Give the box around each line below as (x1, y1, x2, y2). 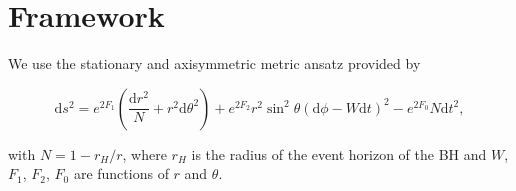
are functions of (73, 163, 169, 184)
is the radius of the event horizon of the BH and (191, 143, 487, 164)
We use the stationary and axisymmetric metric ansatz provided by (8, 53, 421, 74)
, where (122, 143, 167, 164)
